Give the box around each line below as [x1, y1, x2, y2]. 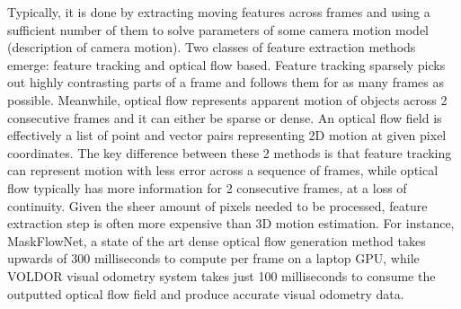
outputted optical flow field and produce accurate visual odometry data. [7, 284, 404, 303]
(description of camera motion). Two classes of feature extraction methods [7, 38, 416, 57]
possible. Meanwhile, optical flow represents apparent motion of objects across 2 [7, 90, 448, 109]
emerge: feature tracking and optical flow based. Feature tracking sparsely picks [7, 55, 446, 74]
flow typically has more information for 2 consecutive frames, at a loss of [7, 178, 407, 197]
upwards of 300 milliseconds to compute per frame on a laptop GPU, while [7, 249, 420, 268]
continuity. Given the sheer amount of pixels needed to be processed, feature [7, 196, 428, 215]
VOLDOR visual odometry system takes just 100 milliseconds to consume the [7, 266, 436, 285]
